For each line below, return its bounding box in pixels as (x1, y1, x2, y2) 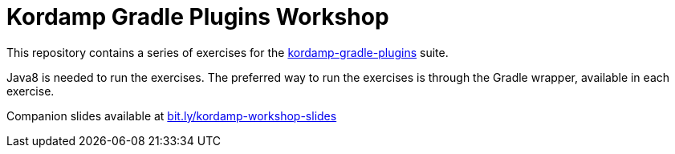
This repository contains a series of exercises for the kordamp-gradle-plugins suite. (6, 45, 449, 59)
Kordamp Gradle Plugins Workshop (6, 3, 389, 30)
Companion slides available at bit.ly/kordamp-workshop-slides (6, 108, 337, 123)
